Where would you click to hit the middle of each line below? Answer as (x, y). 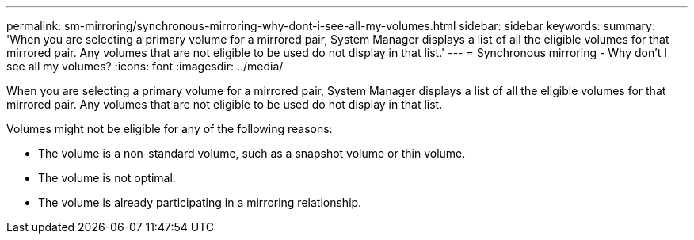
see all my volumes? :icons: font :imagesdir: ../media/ (145, 66)
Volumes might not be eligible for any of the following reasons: (170, 129)
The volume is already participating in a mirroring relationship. (200, 202)
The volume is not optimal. (107, 178)
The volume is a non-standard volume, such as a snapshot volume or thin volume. (252, 153)
